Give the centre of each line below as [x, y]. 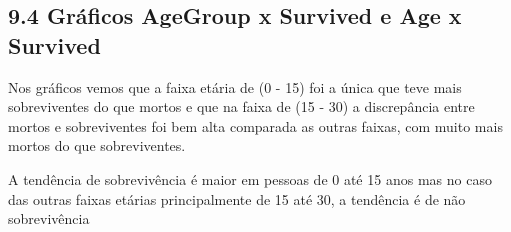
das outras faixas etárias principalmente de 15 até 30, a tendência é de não [237, 198]
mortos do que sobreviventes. [97, 145]
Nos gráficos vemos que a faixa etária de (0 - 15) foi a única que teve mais [235, 86]
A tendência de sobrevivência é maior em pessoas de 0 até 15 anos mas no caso [250, 178]
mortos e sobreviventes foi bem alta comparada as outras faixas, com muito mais [255, 125]
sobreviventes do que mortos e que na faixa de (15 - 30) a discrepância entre [241, 106]
